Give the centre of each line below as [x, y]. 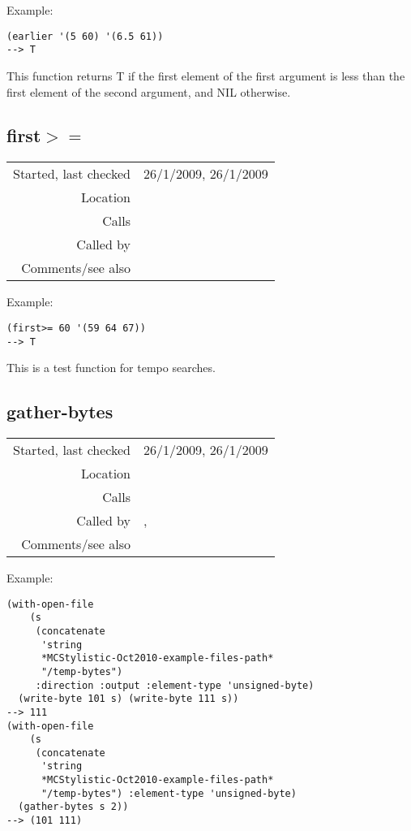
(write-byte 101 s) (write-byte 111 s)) [128, 699]
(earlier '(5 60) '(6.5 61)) [85, 36]
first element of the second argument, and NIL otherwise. [149, 91]
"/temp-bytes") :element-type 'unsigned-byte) [169, 793]
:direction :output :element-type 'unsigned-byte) [175, 685]
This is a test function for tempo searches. [111, 368]
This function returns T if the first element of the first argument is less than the [206, 75]
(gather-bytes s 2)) [73, 807]
